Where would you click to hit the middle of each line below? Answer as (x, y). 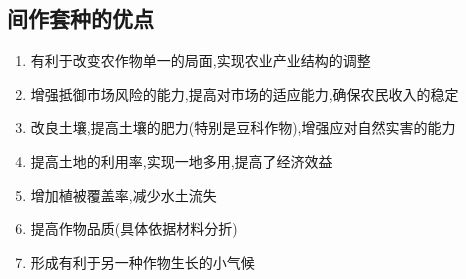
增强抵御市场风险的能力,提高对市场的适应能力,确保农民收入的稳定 (244, 93)
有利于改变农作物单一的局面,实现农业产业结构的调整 (200, 60)
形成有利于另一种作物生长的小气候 (142, 261)
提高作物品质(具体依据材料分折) (134, 228)
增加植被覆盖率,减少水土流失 (123, 194)
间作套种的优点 (80, 18)
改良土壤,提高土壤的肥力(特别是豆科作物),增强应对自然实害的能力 (243, 127)
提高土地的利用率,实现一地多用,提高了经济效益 (181, 160)
